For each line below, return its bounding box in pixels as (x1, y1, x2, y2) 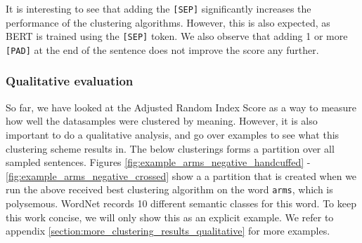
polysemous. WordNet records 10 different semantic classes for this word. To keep (6, 196, 356, 210)
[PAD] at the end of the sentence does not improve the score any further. (6, 42, 319, 57)
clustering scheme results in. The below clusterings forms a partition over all (6, 141, 335, 155)
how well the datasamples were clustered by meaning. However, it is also (6, 113, 318, 128)
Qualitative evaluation (6, 72, 134, 90)
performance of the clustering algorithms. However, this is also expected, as (6, 15, 330, 29)
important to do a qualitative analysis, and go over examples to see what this (6, 127, 340, 141)
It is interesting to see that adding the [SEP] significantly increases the (6, 1, 311, 15)
